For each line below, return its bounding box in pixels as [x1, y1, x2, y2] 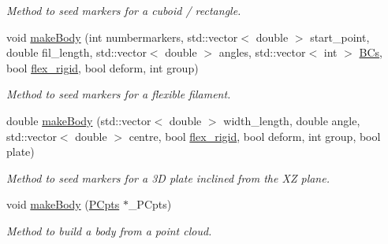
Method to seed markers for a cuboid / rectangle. [6, 2, 241, 18]
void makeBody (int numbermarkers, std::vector [6, 28, 238, 45]
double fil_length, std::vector [6, 44, 147, 61]
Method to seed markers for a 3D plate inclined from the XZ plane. [6, 169, 330, 186]
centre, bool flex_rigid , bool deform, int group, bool [129, 128, 381, 144]
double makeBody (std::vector [6, 112, 151, 128]
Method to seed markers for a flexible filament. [6, 86, 231, 102]
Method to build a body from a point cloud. [6, 222, 212, 238]
